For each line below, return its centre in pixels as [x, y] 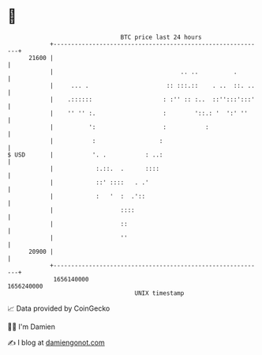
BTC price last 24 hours [161, 37]
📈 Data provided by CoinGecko [59, 308]
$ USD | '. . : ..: [85, 155]
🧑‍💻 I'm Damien [32, 327]
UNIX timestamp [159, 293]
